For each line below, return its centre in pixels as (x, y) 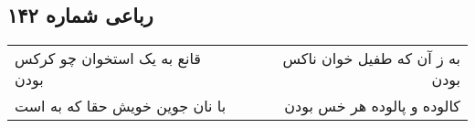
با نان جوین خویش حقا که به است (121, 106)
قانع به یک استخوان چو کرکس (108, 59)
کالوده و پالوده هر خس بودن (372, 106)
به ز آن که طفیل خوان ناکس (371, 59)
